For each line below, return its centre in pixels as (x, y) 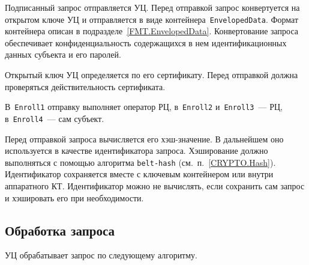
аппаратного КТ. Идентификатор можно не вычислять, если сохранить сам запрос (155, 185)
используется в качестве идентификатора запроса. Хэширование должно (136, 151)
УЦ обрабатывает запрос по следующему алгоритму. (101, 255)
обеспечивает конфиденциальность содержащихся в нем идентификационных (146, 42)
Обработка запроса (60, 230)
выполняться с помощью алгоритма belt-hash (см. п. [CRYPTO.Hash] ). (140, 162)
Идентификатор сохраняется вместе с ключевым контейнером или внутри (139, 174)
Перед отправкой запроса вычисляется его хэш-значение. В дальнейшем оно (144, 139)
